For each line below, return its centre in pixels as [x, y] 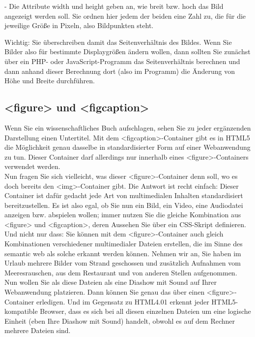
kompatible [21, 311]
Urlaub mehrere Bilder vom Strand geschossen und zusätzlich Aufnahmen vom [123, 263]
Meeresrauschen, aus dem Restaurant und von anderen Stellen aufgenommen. [121, 272]
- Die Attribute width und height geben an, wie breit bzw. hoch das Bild [114, 6]
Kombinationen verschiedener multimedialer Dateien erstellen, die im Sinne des [124, 244]
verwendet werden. [32, 166]
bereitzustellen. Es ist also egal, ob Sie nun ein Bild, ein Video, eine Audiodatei [124, 205]
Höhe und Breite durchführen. [50, 81]
